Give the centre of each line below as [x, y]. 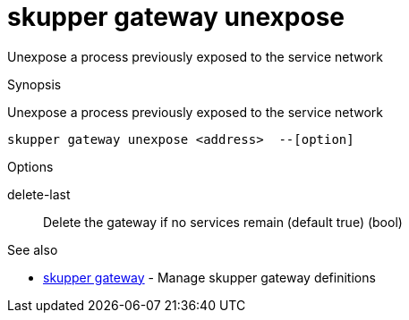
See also [33, 249]
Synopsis [34, 84]
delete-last [39, 194]
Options [30, 166]
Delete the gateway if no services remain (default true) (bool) [223, 222]
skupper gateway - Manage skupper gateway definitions [209, 277]
